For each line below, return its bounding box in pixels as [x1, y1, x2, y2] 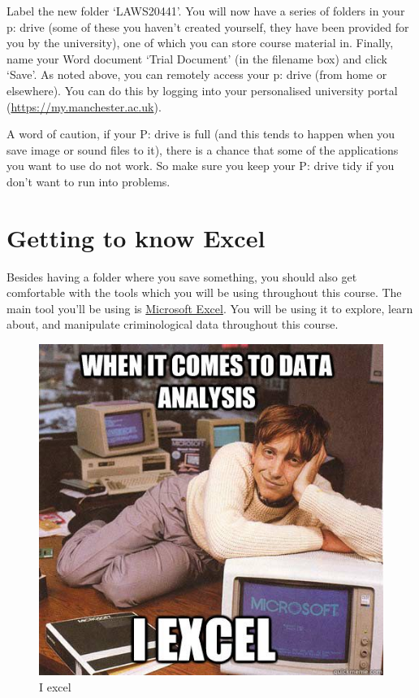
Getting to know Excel [6, 220, 266, 254]
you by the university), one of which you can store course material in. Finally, [6, 34, 394, 51]
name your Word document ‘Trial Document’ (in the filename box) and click [6, 50, 387, 67]
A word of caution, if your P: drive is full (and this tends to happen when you [6, 125, 395, 142]
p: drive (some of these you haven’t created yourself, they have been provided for [6, 18, 409, 35]
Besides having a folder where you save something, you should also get [6, 268, 357, 285]
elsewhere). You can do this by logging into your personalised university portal [6, 81, 398, 98]
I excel [39, 678, 71, 696]
